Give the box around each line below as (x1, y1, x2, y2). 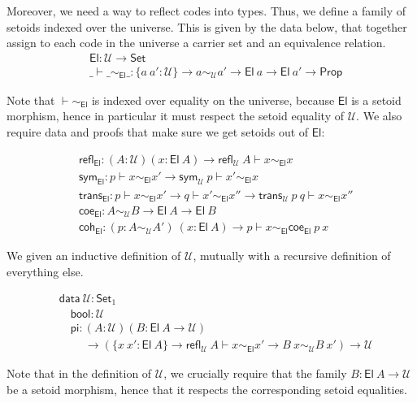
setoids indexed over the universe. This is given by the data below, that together (7, 18, 407, 35)
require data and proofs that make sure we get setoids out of (7, 123, 309, 141)
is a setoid (351, 91, 402, 108)
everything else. (7, 263, 84, 280)
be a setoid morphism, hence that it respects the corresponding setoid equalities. (7, 380, 408, 397)
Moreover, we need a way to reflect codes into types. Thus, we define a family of (7, 2, 406, 19)
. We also (356, 107, 402, 124)
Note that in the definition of (7, 365, 152, 382)
